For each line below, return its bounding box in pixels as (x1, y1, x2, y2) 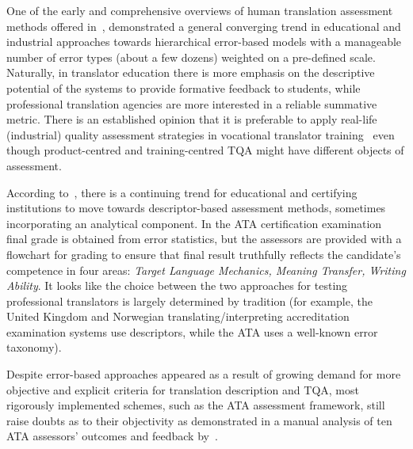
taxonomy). (6, 339, 62, 356)
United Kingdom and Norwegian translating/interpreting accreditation (6, 308, 350, 325)
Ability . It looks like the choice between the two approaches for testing (6, 277, 348, 294)
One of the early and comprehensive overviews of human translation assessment (6, 2, 393, 18)
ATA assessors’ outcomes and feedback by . (6, 428, 218, 444)
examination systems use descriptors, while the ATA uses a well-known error (6, 323, 378, 340)
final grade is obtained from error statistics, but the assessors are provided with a (6, 230, 402, 247)
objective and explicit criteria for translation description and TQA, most (6, 381, 359, 398)
